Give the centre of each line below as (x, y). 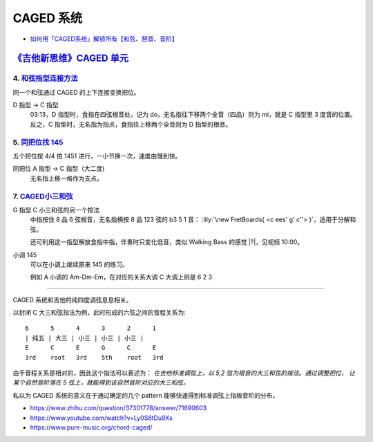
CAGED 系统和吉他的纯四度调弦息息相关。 (73, 300)
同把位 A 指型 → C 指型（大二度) (59, 169)
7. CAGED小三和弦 (43, 196)
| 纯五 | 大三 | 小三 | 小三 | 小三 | (85, 338)
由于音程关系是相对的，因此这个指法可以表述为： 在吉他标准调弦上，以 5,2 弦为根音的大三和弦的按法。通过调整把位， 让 (184, 373)
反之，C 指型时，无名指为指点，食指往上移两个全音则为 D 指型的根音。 (131, 124)
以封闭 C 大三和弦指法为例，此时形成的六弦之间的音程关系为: (99, 313)
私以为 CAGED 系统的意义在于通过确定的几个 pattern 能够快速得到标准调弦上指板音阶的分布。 (146, 395)
